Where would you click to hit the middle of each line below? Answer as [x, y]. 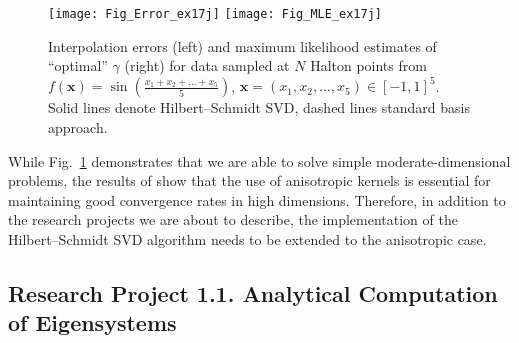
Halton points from [368, 65]
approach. [78, 126]
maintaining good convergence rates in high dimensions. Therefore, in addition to [257, 199]
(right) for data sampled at [207, 65]
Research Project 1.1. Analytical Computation [253, 292]
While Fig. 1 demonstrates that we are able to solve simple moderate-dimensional [259, 160]
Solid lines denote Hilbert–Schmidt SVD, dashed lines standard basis [259, 107]
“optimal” [78, 65]
